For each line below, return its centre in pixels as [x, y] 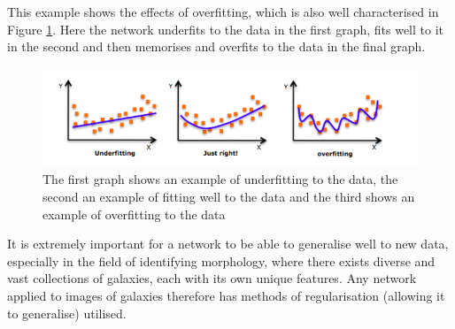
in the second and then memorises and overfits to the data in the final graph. [216, 46]
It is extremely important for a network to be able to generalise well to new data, [228, 244]
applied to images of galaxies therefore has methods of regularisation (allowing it [226, 295]
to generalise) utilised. [67, 313]
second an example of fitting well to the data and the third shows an [229, 197]
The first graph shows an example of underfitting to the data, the [220, 179]
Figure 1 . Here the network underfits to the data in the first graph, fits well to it [225, 29]
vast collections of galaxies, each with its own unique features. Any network [212, 278]
